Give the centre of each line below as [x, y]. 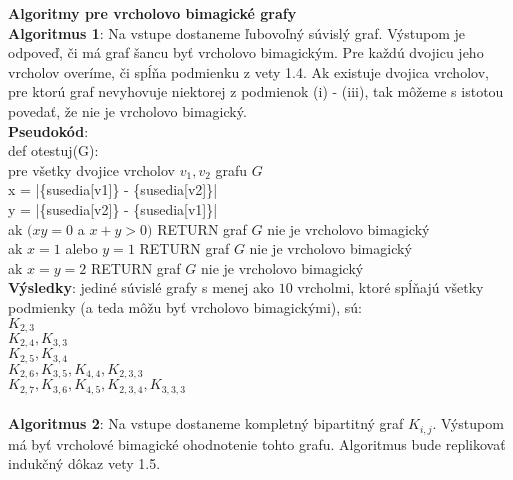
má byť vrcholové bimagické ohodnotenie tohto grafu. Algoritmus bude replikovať [257, 443]
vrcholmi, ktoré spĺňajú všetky [390, 287]
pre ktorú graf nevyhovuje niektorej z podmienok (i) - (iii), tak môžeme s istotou [256, 91]
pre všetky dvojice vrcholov [91, 169]
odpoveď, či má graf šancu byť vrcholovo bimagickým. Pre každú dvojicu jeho [246, 52]
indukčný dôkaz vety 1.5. [84, 463]
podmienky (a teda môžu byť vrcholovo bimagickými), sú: [185, 306]
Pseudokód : [48, 130]
